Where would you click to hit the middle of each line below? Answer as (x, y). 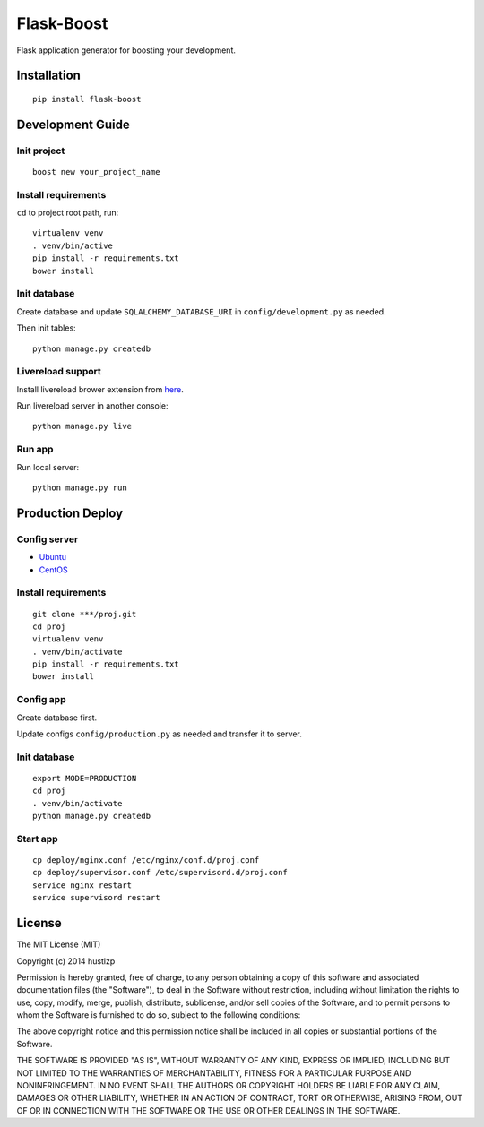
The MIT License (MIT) (59, 944)
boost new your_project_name (96, 172)
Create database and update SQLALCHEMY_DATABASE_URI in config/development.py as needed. (201, 311)
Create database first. (57, 718)
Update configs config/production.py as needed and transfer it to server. (159, 734)
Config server (48, 539)
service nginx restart (82, 885)
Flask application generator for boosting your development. (126, 50)
